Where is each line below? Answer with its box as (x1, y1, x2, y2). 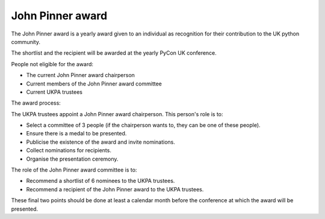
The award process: (11, 99, 61, 106)
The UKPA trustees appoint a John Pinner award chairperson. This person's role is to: (11, 110, 223, 117)
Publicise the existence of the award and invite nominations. (26, 138, 176, 146)
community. (11, 38, 40, 45)
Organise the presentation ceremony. (26, 155, 119, 162)
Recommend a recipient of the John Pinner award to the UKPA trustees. (26, 185, 204, 193)
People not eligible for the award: (11, 60, 93, 67)
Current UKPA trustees (26, 88, 82, 96)
